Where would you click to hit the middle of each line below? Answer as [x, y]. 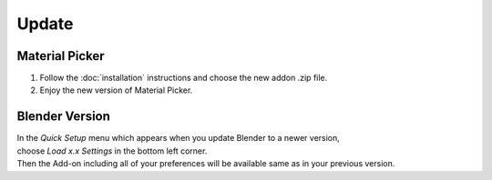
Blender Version [64, 117]
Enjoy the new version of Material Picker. [116, 90]
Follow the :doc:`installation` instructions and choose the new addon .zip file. [184, 78]
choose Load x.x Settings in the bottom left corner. [112, 151]
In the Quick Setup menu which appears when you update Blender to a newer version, [179, 138]
